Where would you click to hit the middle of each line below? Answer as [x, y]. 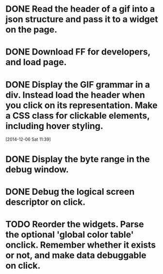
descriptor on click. [46, 202]
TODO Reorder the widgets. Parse [75, 224]
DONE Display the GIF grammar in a [78, 84]
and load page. [36, 62]
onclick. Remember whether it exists [81, 245]
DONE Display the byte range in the [78, 159]
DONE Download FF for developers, [78, 52]
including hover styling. [54, 126]
